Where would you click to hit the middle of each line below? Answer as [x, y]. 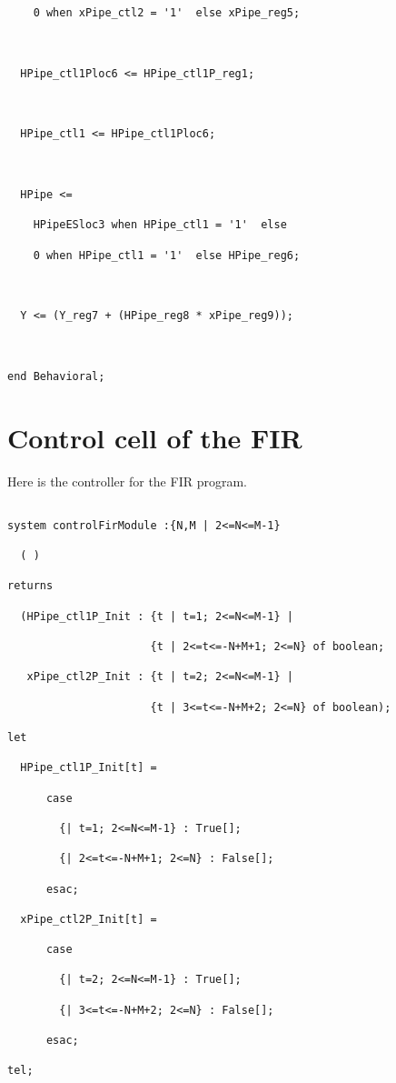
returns [30, 586]
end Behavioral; [56, 376]
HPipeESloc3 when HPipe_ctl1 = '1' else [160, 225]
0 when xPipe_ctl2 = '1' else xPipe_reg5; [167, 13]
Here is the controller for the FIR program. [127, 481]
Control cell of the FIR [155, 437]
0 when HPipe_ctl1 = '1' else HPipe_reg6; [167, 255]
